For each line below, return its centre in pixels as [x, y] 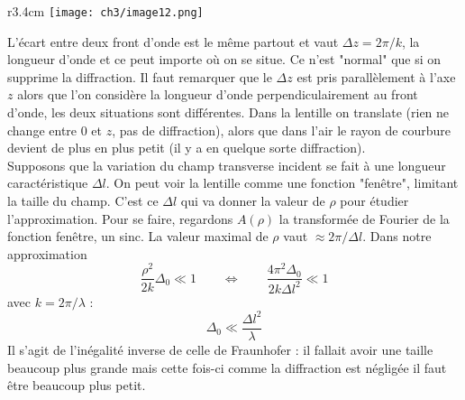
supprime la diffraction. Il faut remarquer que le [140, 76]
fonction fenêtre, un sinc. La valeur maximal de [138, 236]
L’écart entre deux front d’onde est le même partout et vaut [173, 41]
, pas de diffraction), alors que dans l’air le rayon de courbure [281, 130]
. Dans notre [397, 236]
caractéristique [48, 183]
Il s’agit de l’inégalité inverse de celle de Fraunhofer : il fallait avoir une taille [220, 350]
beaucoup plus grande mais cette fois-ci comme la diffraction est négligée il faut [227, 367]
